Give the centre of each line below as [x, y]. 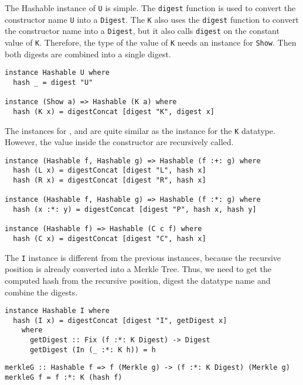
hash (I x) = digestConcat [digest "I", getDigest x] [120, 320]
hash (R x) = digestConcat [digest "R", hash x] [110, 181]
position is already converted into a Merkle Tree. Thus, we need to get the [138, 269]
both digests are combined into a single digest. [88, 54]
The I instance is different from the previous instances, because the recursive [143, 257]
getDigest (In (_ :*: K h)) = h [93, 350]
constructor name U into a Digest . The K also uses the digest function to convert [152, 19]
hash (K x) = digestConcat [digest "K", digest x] [114, 111]
